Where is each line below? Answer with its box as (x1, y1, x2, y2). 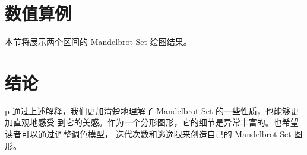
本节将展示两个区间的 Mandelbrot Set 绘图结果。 (5, 35, 192, 48)
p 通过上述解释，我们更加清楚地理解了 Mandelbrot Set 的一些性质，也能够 (5, 104, 291, 117)
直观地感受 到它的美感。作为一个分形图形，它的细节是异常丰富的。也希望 (12, 116, 299, 128)
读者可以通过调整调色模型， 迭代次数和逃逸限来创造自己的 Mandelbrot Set (5, 128, 292, 140)
